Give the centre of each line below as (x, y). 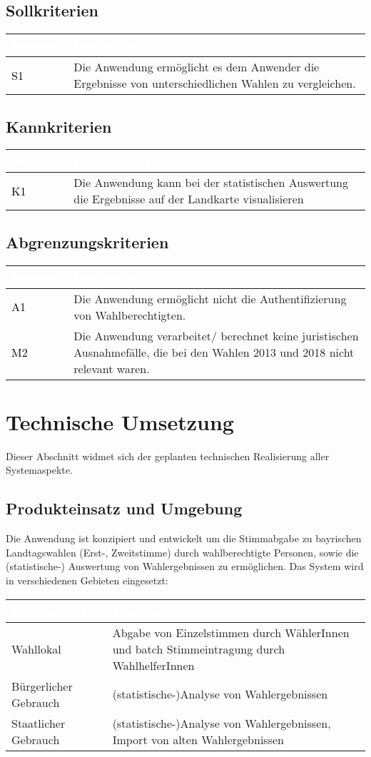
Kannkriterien (59, 126)
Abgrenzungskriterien (87, 242)
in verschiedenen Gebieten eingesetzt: (87, 580)
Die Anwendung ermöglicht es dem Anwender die (197, 67)
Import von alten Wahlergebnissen (198, 739)
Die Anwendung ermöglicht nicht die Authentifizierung (210, 298)
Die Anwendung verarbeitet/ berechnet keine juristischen (216, 335)
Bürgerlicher (42, 686)
